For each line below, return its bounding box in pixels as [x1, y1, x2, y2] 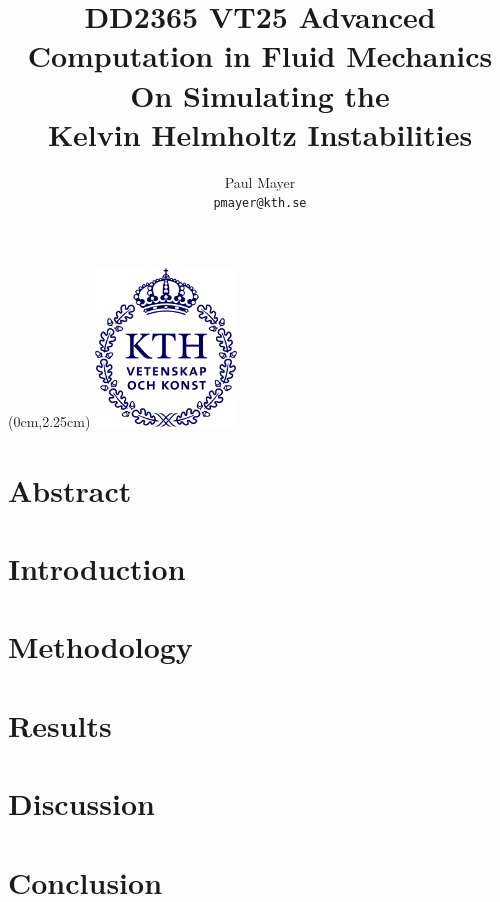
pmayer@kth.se [213, 196, 307, 211]
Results [8, 704, 112, 745]
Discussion [8, 783, 155, 824]
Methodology [8, 626, 193, 667]
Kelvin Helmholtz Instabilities [47, 113, 473, 154]
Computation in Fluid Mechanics [27, 35, 493, 76]
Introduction [8, 548, 186, 589]
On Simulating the [130, 74, 390, 115]
